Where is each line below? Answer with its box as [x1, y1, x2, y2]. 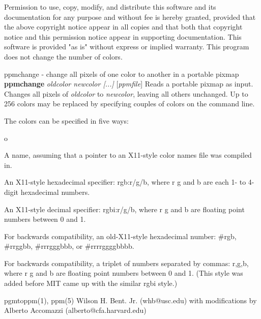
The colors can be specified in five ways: [4, 115, 129, 126]
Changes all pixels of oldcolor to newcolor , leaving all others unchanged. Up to [4, 88, 248, 99]
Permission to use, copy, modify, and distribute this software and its [4, 2, 216, 12]
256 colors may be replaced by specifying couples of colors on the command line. [4, 98, 255, 109]
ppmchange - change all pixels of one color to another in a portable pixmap [4, 68, 239, 79]
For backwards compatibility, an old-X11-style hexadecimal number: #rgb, [4, 230, 237, 241]
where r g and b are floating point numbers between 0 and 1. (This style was [4, 268, 243, 278]
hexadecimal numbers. [20, 186, 90, 197]
